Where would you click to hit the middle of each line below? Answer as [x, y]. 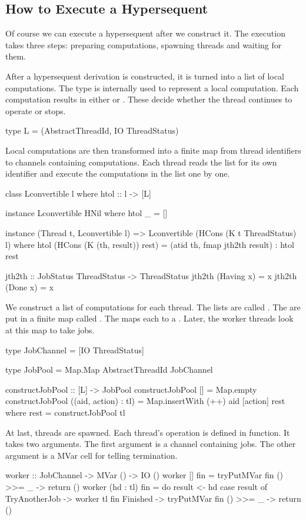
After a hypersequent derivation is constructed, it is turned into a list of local [145, 76]
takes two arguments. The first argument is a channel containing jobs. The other [151, 444]
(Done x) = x [30, 287]
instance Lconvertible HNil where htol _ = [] [87, 213]
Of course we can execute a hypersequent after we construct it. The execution [145, 33]
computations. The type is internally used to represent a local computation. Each [152, 87]
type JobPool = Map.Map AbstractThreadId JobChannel [109, 370]
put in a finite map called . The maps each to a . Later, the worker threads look [149, 318]
